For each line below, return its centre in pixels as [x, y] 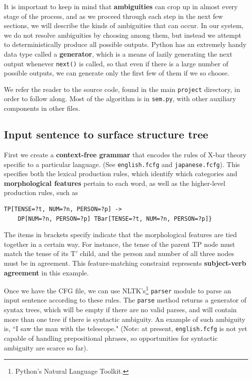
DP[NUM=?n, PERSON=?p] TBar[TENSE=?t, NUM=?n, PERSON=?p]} [115, 219]
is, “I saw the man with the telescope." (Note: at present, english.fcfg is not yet [126, 328]
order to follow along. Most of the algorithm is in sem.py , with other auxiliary [120, 99]
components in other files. [42, 108]
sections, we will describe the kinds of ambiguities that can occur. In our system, [124, 25]
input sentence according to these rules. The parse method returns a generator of [125, 300]
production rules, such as [41, 192]
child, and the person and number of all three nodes [157, 253]
